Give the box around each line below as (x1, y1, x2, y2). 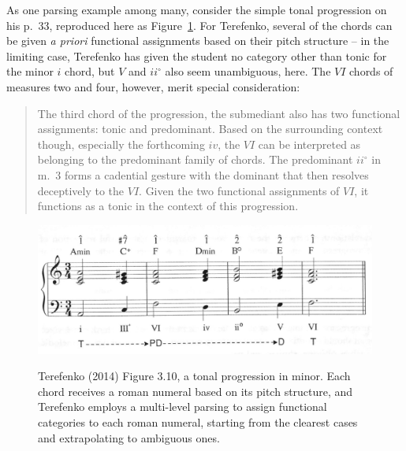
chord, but (65, 63, 115, 79)
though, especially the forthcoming (37, 135, 205, 152)
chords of (349, 63, 393, 79)
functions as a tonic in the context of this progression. (37, 198, 299, 214)
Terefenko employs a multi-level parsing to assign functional (38, 398, 327, 415)
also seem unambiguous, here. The (165, 63, 331, 79)
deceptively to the (37, 182, 125, 198)
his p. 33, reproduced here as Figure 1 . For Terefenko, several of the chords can (6, 17, 393, 33)
